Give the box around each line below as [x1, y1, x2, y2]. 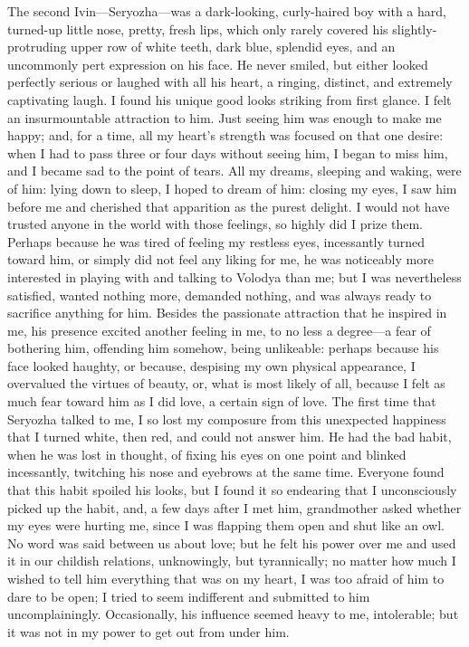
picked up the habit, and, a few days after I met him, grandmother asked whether [7, 498, 462, 517]
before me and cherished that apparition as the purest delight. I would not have [7, 196, 450, 215]
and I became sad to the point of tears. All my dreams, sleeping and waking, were [7, 161, 462, 180]
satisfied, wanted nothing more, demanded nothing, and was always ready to [7, 285, 432, 304]
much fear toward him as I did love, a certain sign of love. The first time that [7, 392, 436, 411]
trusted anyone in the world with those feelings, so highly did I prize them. [7, 214, 423, 233]
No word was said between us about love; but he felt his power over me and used [7, 533, 456, 552]
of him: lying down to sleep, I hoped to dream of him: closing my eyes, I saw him [7, 178, 457, 197]
